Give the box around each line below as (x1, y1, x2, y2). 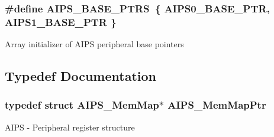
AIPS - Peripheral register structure (5, 120, 135, 133)
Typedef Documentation (5, 67, 156, 85)
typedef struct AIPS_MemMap (5, 97, 159, 112)
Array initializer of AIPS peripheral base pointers (5, 38, 184, 50)
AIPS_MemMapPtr (167, 97, 266, 112)
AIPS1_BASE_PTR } (5, 14, 117, 29)
